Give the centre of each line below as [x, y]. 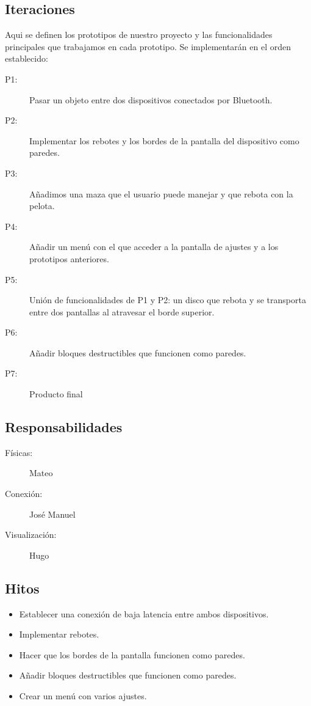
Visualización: [31, 535]
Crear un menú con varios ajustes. [83, 696]
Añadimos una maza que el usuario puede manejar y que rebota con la [161, 193]
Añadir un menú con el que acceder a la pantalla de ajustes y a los [154, 247]
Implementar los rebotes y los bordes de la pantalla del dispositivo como [164, 140]
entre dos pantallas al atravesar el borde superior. [122, 311]
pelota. [42, 206]
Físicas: [19, 452]
